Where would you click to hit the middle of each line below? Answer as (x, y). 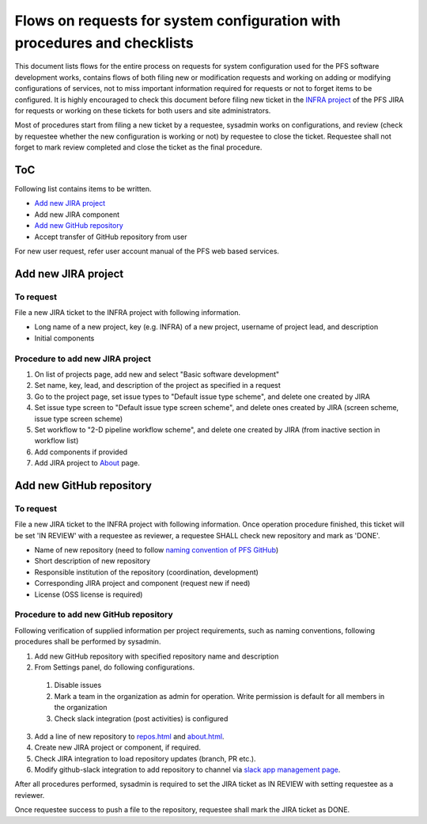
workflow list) (57, 441)
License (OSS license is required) (89, 594)
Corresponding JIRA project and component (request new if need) (142, 583)
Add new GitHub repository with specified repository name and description (157, 656)
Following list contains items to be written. (83, 188)
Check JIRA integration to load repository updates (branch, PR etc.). (145, 758)
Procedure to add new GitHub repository (94, 615)
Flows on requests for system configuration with (178, 21)
